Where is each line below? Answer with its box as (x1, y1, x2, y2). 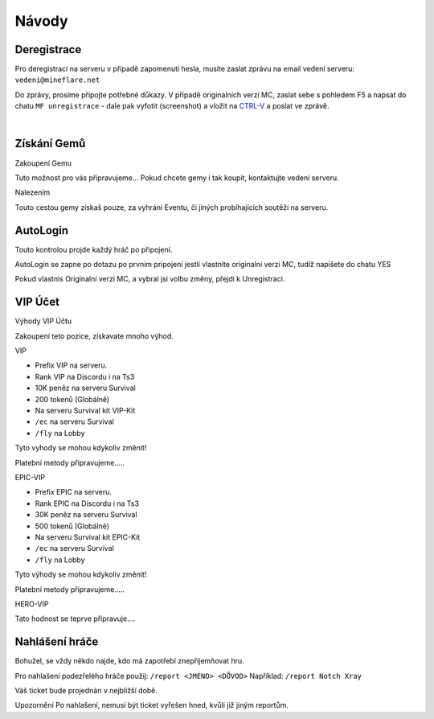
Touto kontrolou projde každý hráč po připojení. (14, 244, 173, 254)
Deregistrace (14, 43, 82, 56)
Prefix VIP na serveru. (35, 360, 108, 370)
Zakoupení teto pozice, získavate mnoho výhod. (14, 331, 174, 341)
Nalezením (14, 187, 51, 197)
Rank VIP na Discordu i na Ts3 (35, 372, 135, 381)
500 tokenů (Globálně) (35, 521, 110, 531)
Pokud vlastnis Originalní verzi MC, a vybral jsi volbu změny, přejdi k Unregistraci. (14, 274, 285, 284)
